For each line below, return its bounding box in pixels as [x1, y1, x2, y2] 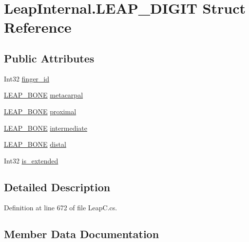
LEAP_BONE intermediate [4, 122, 87, 133]
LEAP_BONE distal [4, 139, 66, 149]
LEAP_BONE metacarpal [4, 90, 83, 100]
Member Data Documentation [4, 226, 159, 241]
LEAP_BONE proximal [4, 106, 77, 116]
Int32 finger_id [4, 73, 50, 83]
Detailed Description [4, 179, 111, 194]
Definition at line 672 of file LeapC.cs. [4, 202, 117, 212]
